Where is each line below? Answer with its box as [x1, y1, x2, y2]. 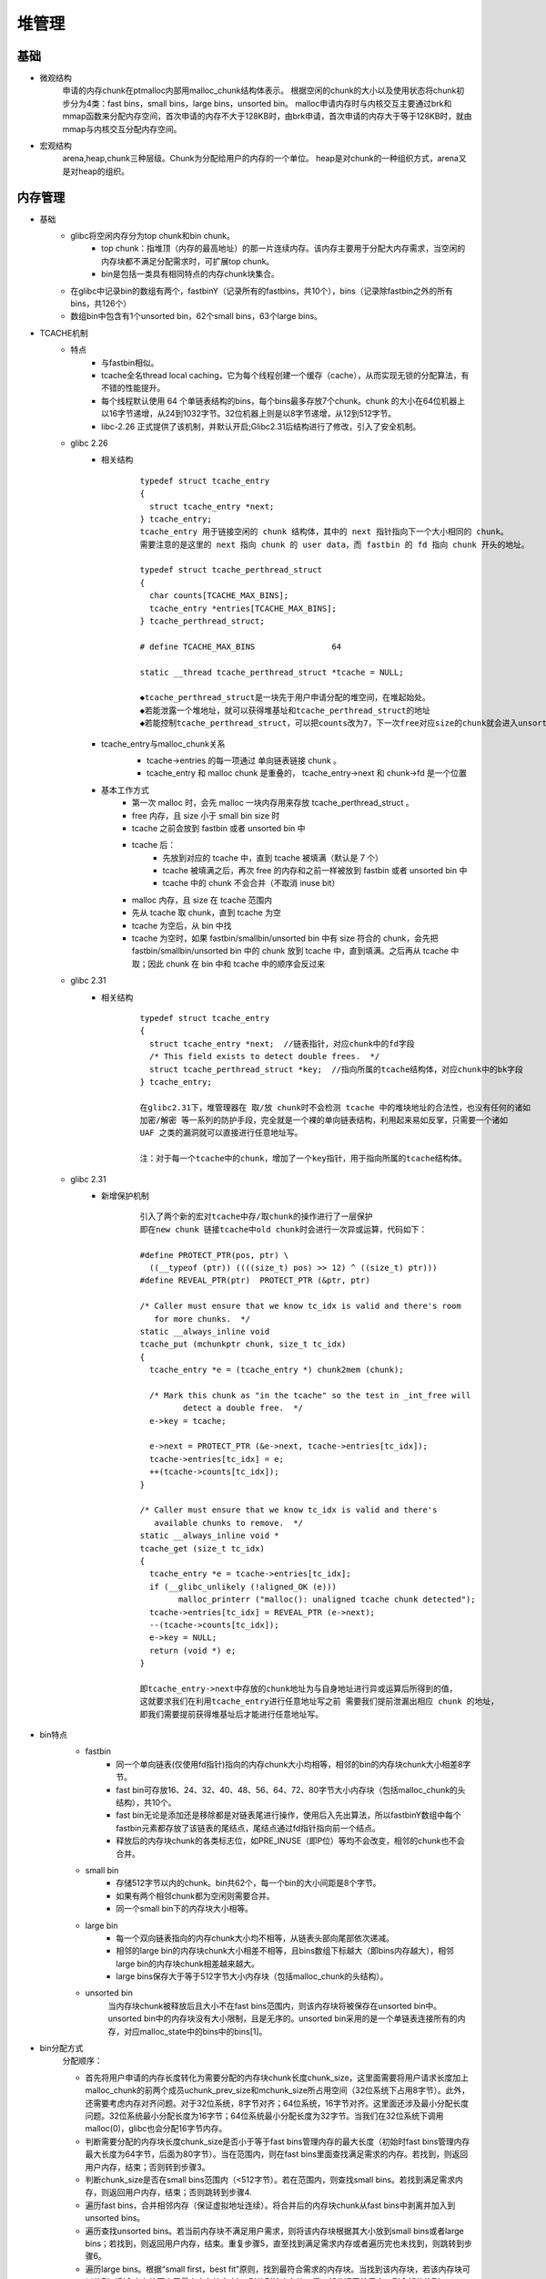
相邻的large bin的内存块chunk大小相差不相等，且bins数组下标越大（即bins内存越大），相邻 [116, 1945, 454, 1956]
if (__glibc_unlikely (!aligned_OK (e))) [148, 1582, 337, 1592]
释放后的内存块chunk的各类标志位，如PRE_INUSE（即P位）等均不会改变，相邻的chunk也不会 [116, 1835, 466, 1846]
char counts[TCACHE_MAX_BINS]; [148, 591, 289, 601]
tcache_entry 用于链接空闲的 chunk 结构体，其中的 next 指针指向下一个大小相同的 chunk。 [139, 527, 509, 537]
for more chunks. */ [154, 1314, 250, 1324]
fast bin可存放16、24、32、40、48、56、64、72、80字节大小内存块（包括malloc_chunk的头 [116, 1784, 466, 1795]
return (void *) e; [148, 1645, 237, 1655]
